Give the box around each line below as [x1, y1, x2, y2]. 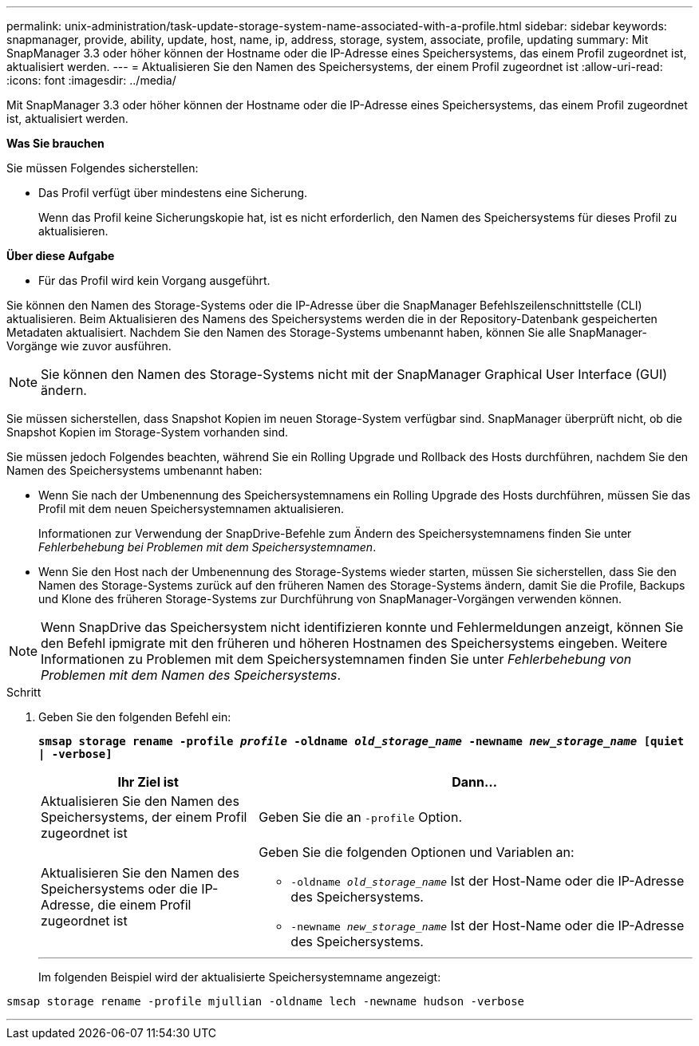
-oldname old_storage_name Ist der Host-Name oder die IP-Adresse [290, 873, 685, 889]
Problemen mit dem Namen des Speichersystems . [41, 667, 342, 683]
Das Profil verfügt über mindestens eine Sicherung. [38, 186, 308, 199]
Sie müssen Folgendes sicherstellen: [6, 161, 199, 175]
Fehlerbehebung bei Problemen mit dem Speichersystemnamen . [38, 540, 377, 554]
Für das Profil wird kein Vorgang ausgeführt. [38, 274, 271, 287]
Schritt [6, 685, 41, 699]
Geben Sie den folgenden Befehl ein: [38, 710, 231, 724]
